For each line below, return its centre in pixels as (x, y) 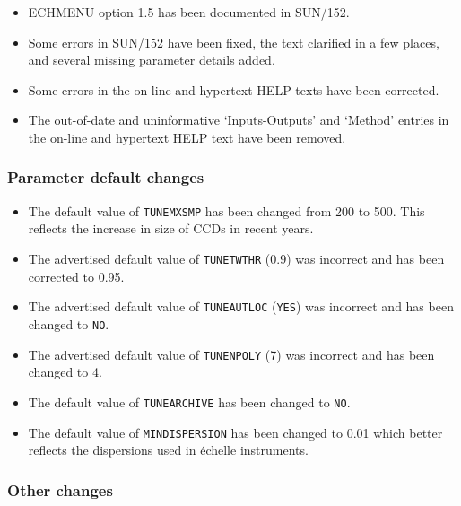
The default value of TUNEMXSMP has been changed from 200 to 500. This (226, 210)
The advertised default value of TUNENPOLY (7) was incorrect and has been (231, 354)
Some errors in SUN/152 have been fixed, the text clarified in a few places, (234, 42)
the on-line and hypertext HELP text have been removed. (187, 137)
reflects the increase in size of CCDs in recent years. (171, 228)
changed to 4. (65, 372)
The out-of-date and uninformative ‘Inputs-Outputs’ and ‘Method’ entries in (239, 120)
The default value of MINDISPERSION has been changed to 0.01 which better (235, 432)
